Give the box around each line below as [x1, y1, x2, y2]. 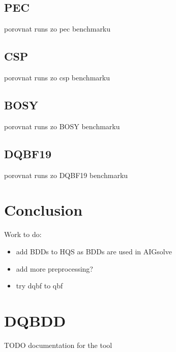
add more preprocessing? [16, 263, 93, 274]
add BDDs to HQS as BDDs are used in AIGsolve [16, 246, 172, 256]
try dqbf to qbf [16, 280, 63, 291]
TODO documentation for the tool [4, 339, 112, 350]
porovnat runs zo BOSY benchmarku [4, 121, 120, 131]
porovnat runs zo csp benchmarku [4, 72, 110, 82]
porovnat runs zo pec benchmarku [4, 23, 111, 34]
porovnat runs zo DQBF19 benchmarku [4, 169, 128, 180]
